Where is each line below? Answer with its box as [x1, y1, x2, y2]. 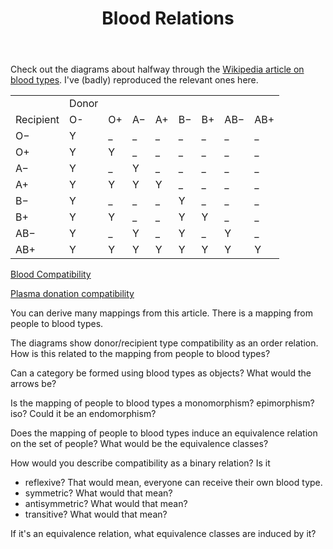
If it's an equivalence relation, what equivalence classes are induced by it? [10, 528, 317, 540]
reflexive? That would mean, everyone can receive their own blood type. [24, 477, 323, 489]
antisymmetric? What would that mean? [24, 498, 188, 510]
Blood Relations [101, 7, 235, 30]
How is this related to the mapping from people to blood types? [10, 348, 271, 360]
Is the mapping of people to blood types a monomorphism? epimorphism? [10, 397, 315, 409]
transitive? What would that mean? [24, 508, 168, 521]
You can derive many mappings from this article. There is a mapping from [10, 307, 314, 319]
